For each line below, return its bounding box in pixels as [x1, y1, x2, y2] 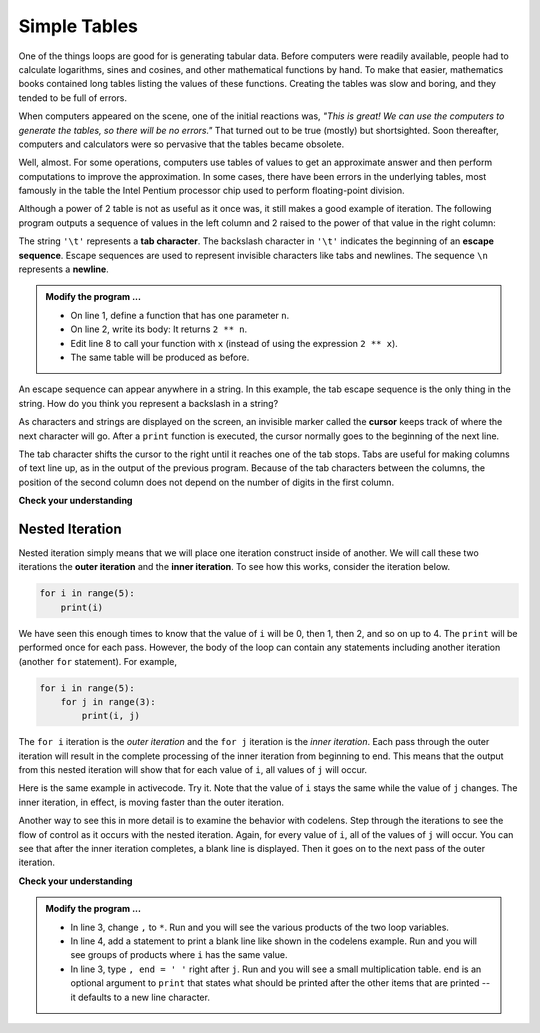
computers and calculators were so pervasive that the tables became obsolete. [18, 138, 345, 150]
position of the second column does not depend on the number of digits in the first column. [18, 476, 395, 488]
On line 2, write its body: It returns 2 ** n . [70, 323, 248, 335]
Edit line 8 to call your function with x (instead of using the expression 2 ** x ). [70, 337, 399, 349]
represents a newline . [18, 263, 109, 275]
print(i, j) [81, 710, 140, 722]
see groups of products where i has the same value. [70, 949, 288, 961]
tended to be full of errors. [18, 91, 128, 104]
